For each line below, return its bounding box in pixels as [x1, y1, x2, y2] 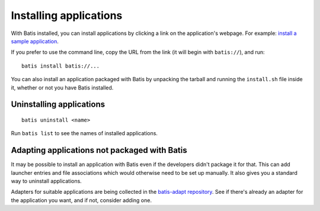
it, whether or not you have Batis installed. [11, 84, 114, 91]
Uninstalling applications [11, 100, 105, 110]
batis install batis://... [21, 62, 100, 69]
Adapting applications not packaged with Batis [11, 145, 187, 155]
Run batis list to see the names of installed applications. [11, 130, 158, 137]
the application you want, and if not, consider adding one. [11, 196, 152, 204]
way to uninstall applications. [11, 177, 82, 184]
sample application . [11, 37, 59, 44]
